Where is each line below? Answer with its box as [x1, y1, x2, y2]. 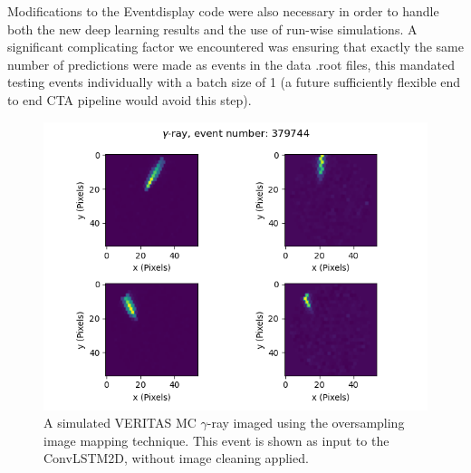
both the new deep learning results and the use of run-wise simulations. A [7, 19, 418, 38]
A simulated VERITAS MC [43, 413, 197, 432]
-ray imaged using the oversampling [207, 413, 405, 432]
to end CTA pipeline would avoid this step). [7, 90, 252, 109]
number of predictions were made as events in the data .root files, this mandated [7, 54, 456, 73]
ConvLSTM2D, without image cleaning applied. [43, 449, 309, 468]
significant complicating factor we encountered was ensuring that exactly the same [7, 37, 464, 56]
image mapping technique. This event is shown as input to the [43, 430, 389, 449]
